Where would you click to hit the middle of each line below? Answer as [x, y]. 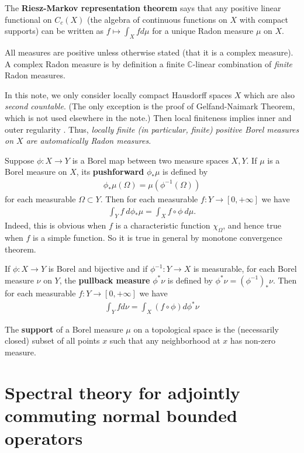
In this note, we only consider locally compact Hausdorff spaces [118, 94]
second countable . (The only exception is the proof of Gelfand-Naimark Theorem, [150, 106]
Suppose [20, 160]
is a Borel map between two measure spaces [150, 160]
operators [44, 438]
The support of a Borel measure [64, 329]
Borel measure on [36, 172]
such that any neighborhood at [165, 340]
